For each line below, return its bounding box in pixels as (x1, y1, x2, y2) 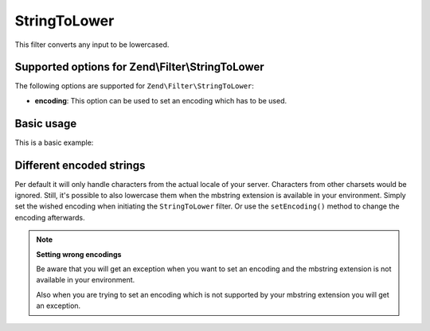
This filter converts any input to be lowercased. (14, 40, 170, 49)
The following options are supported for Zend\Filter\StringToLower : (14, 81, 255, 91)
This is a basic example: (14, 138, 94, 147)
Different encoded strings (14, 158, 146, 172)
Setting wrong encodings (36, 249, 122, 259)
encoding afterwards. (14, 212, 85, 222)
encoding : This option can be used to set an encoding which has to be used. (34, 95, 287, 105)
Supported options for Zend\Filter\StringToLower (14, 60, 264, 74)
